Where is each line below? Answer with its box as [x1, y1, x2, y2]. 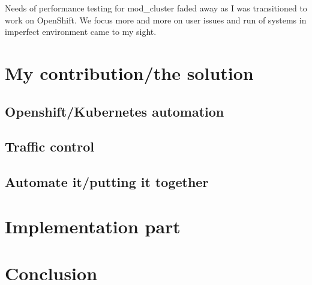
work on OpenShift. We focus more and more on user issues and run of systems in [5, 13, 307, 26]
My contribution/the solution [5, 60, 254, 85]
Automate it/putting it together [5, 173, 209, 191]
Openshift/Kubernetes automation [5, 102, 224, 120]
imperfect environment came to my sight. [5, 25, 157, 38]
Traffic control [5, 137, 95, 156]
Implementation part [5, 213, 181, 238]
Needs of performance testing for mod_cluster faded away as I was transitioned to [5, 2, 307, 14]
